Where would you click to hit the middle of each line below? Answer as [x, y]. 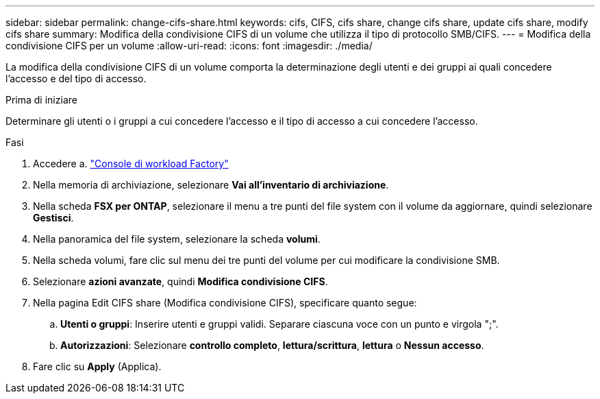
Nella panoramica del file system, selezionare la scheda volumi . [177, 239]
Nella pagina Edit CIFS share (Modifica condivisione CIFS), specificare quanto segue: [225, 303]
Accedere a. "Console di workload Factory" [131, 164]
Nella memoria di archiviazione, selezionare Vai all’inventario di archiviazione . [211, 185]
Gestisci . [53, 218]
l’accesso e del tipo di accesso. [76, 78]
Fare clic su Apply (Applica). [97, 366]
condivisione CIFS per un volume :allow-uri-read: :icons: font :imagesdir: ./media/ [189, 46]
